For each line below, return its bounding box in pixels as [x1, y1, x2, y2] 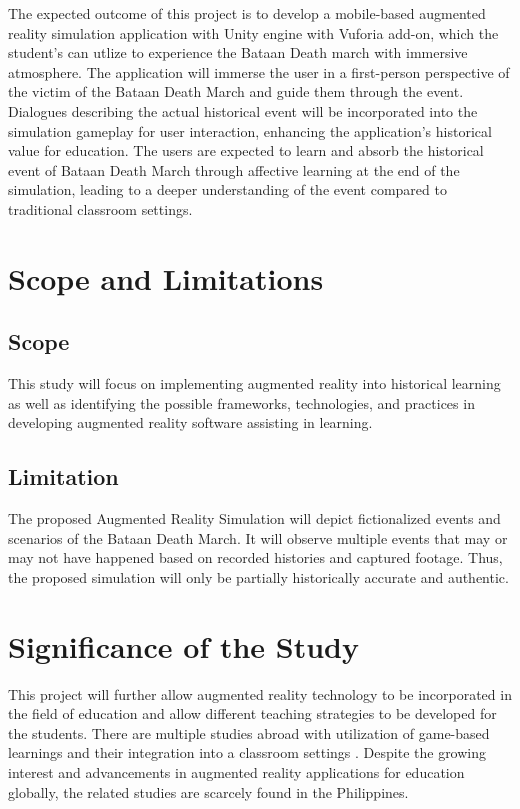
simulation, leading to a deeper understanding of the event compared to [8, 179, 447, 200]
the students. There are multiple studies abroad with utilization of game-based [8, 722, 490, 743]
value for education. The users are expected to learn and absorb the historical [8, 140, 484, 161]
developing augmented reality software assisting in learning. [8, 412, 373, 433]
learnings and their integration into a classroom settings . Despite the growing [8, 742, 487, 763]
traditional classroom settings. [8, 198, 193, 219]
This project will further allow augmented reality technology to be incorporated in [8, 683, 512, 704]
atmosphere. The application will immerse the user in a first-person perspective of [8, 61, 510, 82]
